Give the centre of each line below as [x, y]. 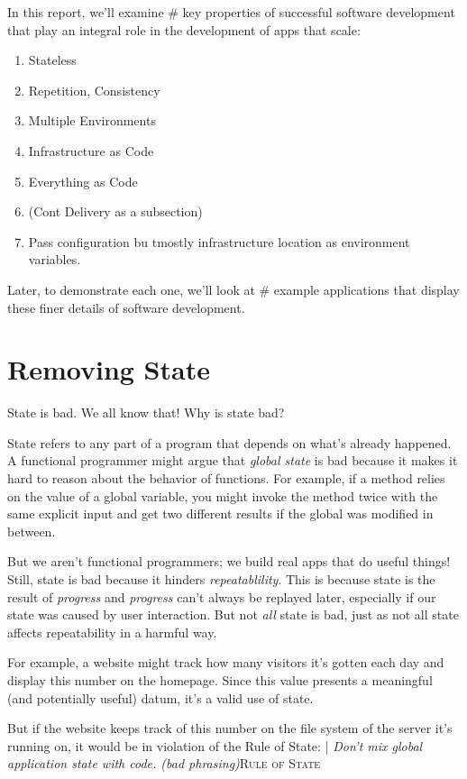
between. [32, 531]
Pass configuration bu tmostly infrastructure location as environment [219, 241]
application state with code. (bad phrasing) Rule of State [164, 763]
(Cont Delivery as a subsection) [115, 211]
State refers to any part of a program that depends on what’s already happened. [229, 442]
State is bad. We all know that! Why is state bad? [146, 412]
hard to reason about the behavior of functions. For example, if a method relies [226, 478]
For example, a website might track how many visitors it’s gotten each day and [226, 662]
